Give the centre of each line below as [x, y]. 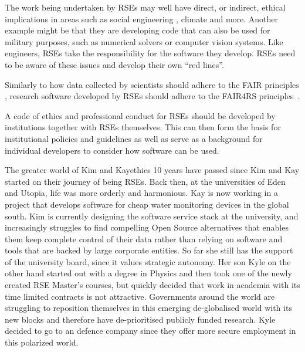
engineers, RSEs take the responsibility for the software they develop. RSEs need [150, 53]
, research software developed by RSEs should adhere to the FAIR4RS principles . [152, 96]
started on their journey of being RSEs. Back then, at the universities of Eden [145, 181]
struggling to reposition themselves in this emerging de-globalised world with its [148, 308]
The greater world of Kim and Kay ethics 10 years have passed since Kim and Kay [152, 170]
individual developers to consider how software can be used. [112, 150]
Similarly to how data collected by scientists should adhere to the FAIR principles [152, 84]
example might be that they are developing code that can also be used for [138, 30]
